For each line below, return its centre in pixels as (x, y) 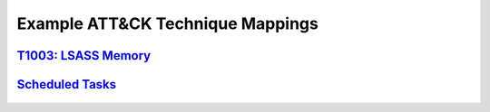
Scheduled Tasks (67, 84)
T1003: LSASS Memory (84, 56)
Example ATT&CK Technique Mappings (168, 23)
